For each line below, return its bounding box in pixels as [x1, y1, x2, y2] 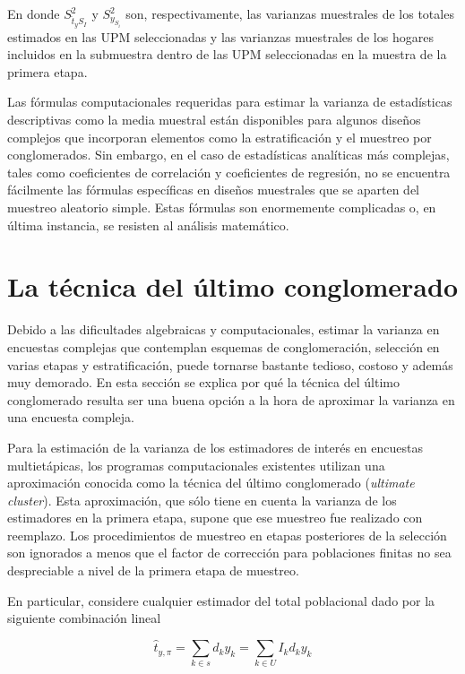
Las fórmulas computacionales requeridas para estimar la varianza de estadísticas [7, 92, 452, 111]
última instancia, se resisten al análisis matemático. [7, 215, 289, 234]
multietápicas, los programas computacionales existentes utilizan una [7, 455, 385, 474]
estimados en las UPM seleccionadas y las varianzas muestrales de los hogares [7, 27, 434, 46]
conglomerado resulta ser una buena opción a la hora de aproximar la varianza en [7, 390, 455, 409]
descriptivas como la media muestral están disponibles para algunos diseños [7, 110, 421, 129]
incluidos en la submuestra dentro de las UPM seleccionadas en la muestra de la [7, 45, 447, 64]
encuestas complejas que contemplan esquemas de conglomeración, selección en [7, 337, 440, 356]
